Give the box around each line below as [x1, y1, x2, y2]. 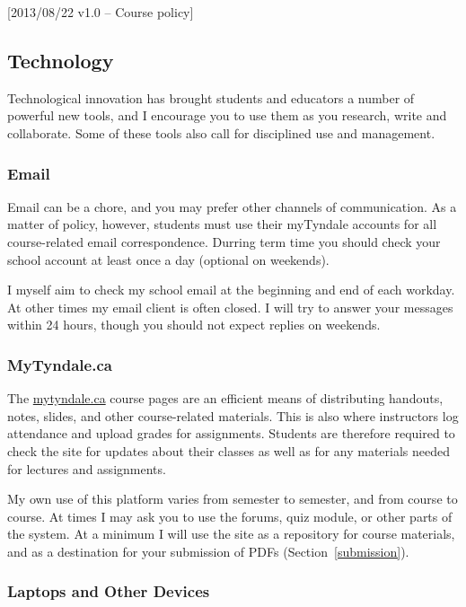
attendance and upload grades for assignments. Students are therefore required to [7, 424, 455, 443]
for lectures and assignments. [7, 459, 166, 478]
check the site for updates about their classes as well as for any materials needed [7, 441, 451, 460]
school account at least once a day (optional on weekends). [7, 250, 330, 268]
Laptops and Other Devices [7, 580, 210, 603]
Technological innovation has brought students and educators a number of [7, 88, 415, 107]
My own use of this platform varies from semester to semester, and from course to [7, 489, 458, 508]
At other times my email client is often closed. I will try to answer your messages [7, 297, 453, 316]
